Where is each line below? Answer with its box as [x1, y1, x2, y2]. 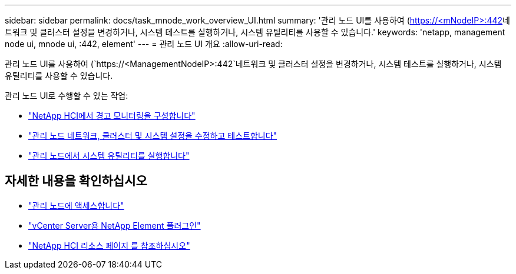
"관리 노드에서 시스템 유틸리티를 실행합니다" [28, 151, 190, 161]
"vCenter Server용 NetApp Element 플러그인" [28, 220, 201, 230]
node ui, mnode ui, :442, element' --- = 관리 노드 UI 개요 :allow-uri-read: [5, 39, 283, 49]
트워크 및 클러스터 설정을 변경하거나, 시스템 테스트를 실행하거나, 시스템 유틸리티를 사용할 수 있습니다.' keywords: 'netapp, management [5, 27, 505, 37]
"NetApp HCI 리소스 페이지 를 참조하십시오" [28, 240, 190, 250]
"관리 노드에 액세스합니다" [28, 200, 124, 210]
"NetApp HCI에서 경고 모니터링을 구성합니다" [28, 111, 196, 121]
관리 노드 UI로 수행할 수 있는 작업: [5, 91, 128, 101]
